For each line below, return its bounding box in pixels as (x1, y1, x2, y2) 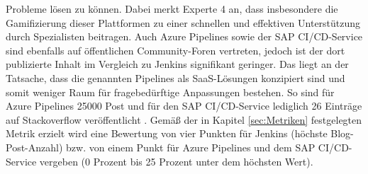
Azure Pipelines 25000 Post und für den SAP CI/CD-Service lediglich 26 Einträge (6, 98, 362, 113)
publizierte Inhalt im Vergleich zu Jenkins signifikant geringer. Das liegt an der (6, 57, 349, 71)
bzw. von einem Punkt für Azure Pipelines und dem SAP (66, 139, 316, 154)
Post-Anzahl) (6, 139, 63, 154)
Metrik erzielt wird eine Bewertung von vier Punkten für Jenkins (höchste (6, 126, 328, 141)
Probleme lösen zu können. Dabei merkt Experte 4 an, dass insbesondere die (6, 1, 338, 16)
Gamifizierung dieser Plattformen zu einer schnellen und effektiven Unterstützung (6, 15, 361, 30)
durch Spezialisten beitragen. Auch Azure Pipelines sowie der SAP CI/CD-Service (6, 29, 363, 44)
